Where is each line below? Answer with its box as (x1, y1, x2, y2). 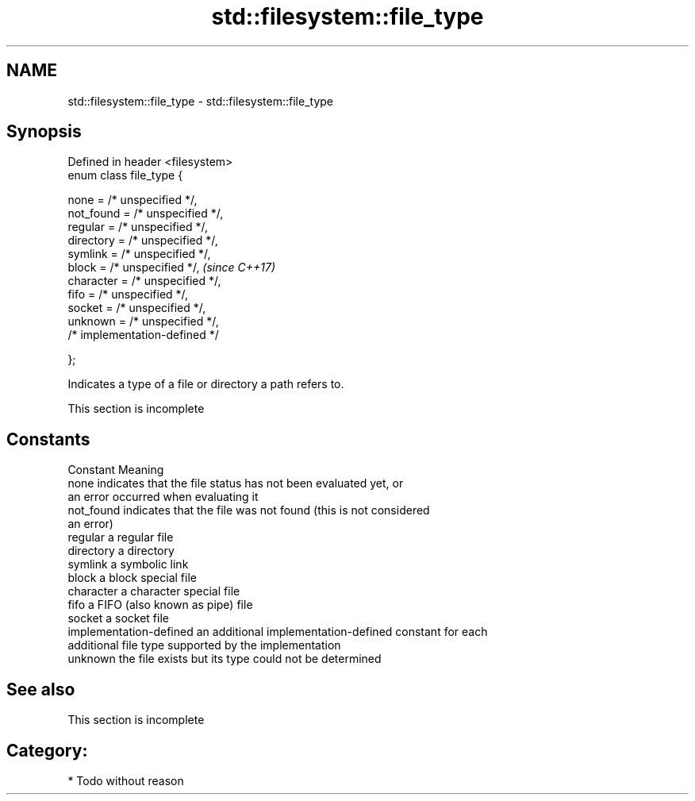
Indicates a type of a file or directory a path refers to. (67, 377, 344, 391)
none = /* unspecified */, (67, 193, 198, 207)
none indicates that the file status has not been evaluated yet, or (67, 476, 404, 491)
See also (6, 679, 75, 699)
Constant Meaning (67, 463, 164, 477)
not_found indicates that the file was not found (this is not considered (67, 503, 430, 518)
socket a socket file (67, 611, 169, 626)
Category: (6, 740, 88, 761)
